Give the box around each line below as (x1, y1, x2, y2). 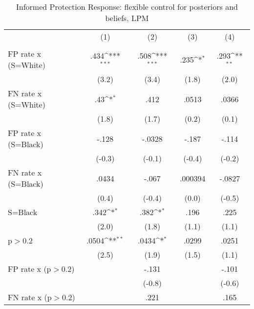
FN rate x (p (8, 291, 52, 303)
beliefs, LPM (105, 12, 149, 23)
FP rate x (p (8, 263, 51, 274)
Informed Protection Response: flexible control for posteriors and (16, 1, 238, 12)
